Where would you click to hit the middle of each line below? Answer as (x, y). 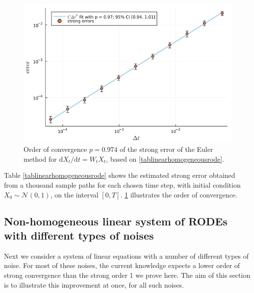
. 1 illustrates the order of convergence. (179, 194)
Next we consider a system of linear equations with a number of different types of (127, 256)
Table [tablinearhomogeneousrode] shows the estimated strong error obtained (120, 175)
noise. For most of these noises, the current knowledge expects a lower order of (122, 265)
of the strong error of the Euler (166, 149)
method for (40, 159)
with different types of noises (79, 235)
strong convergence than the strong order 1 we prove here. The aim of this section (127, 275)
